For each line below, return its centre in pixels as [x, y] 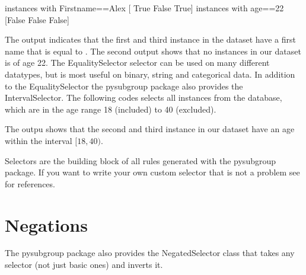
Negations [46, 224]
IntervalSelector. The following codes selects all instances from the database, [144, 97]
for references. [30, 183]
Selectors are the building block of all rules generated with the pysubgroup [141, 160]
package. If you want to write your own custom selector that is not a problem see [152, 172]
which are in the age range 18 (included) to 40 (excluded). [111, 109]
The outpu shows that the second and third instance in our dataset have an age [150, 129]
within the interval [39, 140]
